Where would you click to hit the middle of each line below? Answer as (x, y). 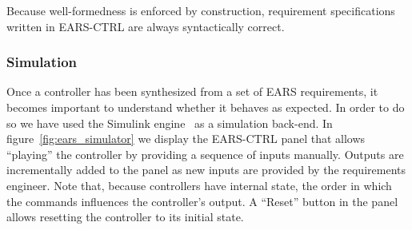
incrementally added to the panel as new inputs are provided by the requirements (206, 170)
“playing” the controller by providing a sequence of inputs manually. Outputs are (205, 154)
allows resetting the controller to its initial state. (125, 217)
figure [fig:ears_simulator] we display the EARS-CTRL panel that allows (186, 139)
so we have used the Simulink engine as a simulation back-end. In (170, 123)
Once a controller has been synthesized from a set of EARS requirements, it (192, 91)
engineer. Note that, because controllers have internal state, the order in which (199, 185)
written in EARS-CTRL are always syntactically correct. (146, 26)
